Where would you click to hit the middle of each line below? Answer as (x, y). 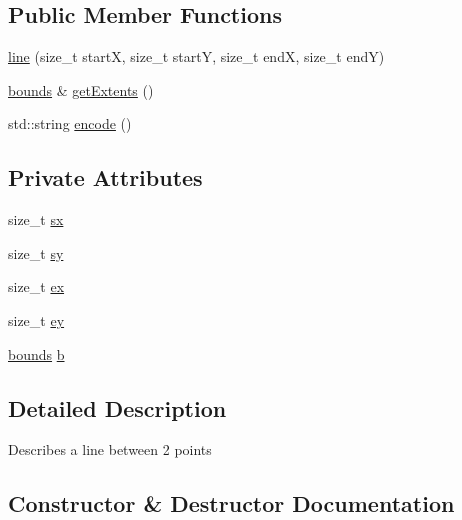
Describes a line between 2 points (110, 449)
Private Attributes (105, 177)
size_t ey (36, 319)
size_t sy (36, 252)
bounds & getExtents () (81, 89)
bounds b (36, 353)
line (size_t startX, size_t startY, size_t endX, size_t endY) (196, 56)
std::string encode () (70, 123)
